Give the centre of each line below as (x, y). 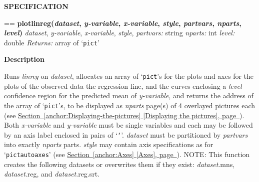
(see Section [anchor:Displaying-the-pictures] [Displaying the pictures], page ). (124, 115)
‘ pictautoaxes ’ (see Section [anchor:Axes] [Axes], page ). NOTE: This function (127, 154)
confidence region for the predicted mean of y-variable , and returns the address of (129, 95)
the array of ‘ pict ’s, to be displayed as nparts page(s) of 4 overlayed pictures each (130, 105)
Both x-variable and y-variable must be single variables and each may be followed (128, 125)
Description (24, 59)
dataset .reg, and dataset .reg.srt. (52, 174)
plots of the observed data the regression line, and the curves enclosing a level (123, 86)
